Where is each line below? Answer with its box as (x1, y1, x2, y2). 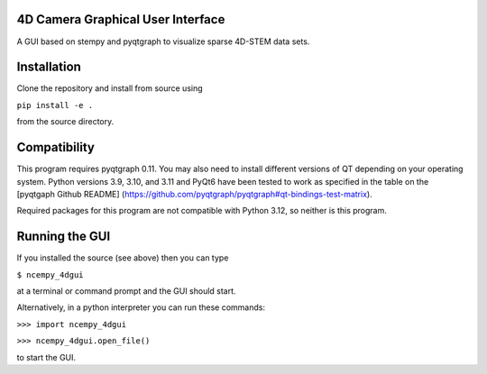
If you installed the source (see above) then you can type (16, 252, 229, 263)
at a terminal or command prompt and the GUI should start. (16, 285, 236, 296)
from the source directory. (16, 116, 115, 127)
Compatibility (16, 140, 95, 155)
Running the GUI (16, 229, 111, 244)
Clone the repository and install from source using (16, 83, 203, 94)
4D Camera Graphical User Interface (16, 12, 225, 27)
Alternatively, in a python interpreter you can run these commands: (16, 302, 266, 313)
